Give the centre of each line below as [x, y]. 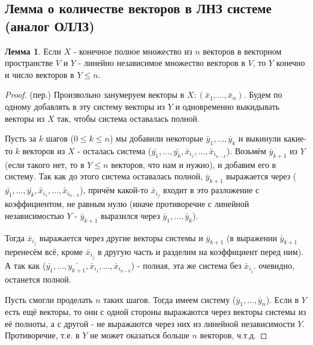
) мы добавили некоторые [156, 138]
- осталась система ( [115, 150]
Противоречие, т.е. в [42, 335]
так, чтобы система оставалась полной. [128, 118]
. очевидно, [274, 265]
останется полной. [38, 279]
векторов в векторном [242, 51]
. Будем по [263, 94]
